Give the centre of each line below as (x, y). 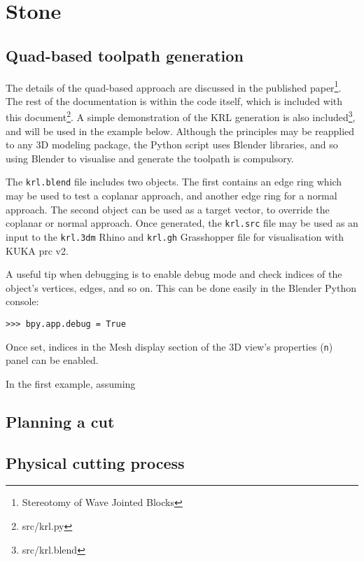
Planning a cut (60, 421)
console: (22, 301)
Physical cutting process (95, 462)
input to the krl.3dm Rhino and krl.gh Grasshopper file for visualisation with (175, 236)
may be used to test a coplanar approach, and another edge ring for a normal (171, 196)
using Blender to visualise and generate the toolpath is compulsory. (150, 158)
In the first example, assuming (71, 383)
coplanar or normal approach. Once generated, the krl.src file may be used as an (182, 223)
